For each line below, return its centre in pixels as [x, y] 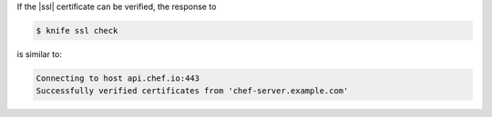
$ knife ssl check [77, 30]
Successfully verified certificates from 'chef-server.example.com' [192, 91]
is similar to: [40, 54]
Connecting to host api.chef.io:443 [118, 78]
